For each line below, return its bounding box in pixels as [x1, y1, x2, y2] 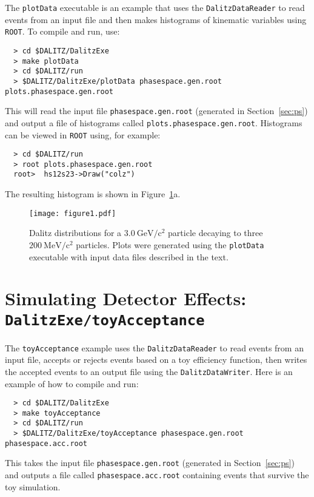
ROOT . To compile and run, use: [5, 25, 120, 38]
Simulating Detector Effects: [5, 286, 247, 311]
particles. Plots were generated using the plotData [76, 238, 264, 251]
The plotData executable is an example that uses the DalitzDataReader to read [5, 1, 305, 13]
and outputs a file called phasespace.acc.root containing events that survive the [5, 468, 309, 481]
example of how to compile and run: [5, 377, 139, 390]
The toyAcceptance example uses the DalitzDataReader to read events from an [5, 341, 304, 354]
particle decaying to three [168, 226, 263, 239]
